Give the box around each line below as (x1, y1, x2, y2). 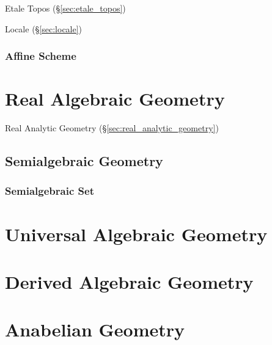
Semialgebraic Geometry (5, 151, 163, 170)
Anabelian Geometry (5, 317, 185, 342)
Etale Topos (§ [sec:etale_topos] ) (5, 2, 126, 14)
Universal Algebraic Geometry (5, 221, 268, 246)
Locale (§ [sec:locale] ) (5, 22, 83, 35)
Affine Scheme (5, 48, 76, 64)
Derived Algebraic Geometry (5, 269, 254, 294)
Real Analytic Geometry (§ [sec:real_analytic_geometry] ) (5, 122, 219, 134)
